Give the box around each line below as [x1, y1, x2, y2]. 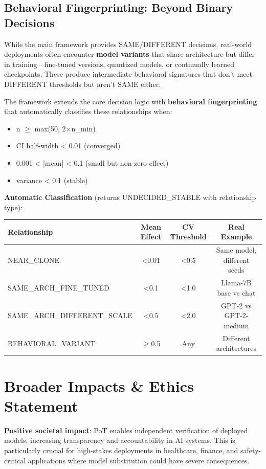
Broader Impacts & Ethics [4, 375, 194, 396]
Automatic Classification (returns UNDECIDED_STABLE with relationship [4, 192, 256, 203]
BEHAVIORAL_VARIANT [8, 338, 96, 348]
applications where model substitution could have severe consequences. [28, 455, 250, 465]
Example [220, 231, 252, 242]
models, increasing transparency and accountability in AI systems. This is [4, 435, 235, 445]
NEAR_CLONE [8, 254, 60, 265]
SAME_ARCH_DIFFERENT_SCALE [8, 310, 132, 321]
